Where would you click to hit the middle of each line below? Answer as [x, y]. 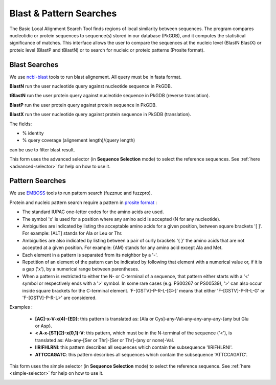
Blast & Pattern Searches [63, 13]
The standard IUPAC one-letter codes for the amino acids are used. [93, 212]
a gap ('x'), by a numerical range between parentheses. [81, 269]
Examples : [21, 307]
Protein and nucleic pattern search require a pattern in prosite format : [83, 202]
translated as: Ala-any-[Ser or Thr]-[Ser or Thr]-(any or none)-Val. [105, 340]
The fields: [21, 124]
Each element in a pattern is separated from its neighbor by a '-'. [90, 255]
